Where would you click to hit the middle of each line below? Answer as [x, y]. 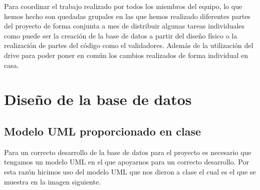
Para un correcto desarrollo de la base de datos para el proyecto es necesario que [128, 152]
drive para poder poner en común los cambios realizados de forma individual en [126, 55]
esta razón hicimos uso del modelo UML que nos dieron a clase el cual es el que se [130, 171]
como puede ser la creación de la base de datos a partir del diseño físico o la [121, 35]
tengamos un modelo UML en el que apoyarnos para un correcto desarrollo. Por [126, 162]
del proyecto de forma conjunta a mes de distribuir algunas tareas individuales [124, 26]
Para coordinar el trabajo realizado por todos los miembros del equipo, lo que [123, 6]
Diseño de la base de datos [98, 99]
